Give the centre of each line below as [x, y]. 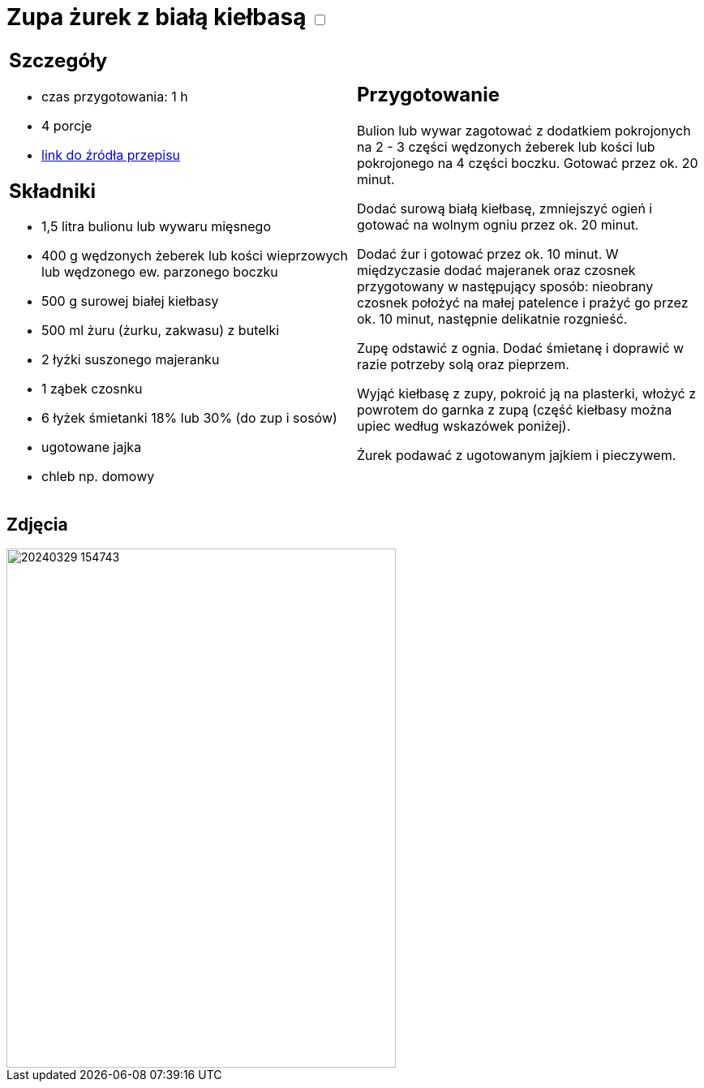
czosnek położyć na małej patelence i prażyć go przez [523, 303]
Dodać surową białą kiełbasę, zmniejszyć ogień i [505, 209]
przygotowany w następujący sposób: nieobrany [505, 287]
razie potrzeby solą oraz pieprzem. [463, 365]
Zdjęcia [37, 524]
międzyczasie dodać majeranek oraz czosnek [496, 271]
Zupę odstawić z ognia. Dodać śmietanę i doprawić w [521, 348]
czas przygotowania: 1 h [115, 96]
